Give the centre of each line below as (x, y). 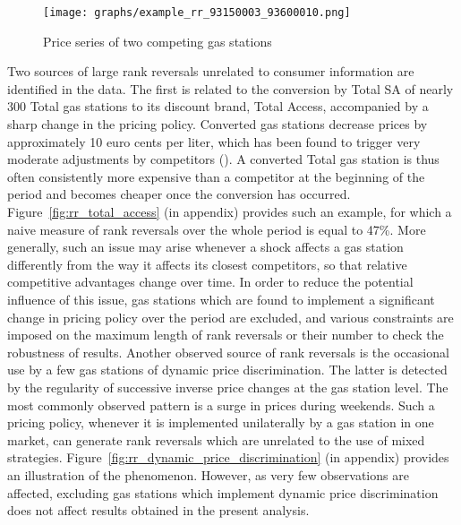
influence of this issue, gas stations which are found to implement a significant (221, 299)
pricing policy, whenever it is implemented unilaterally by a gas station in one (221, 422)
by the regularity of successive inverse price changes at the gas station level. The (228, 387)
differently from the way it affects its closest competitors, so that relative (207, 264)
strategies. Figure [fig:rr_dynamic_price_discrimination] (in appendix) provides (228, 457)
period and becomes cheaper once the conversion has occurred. (179, 194)
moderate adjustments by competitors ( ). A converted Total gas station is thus (223, 159)
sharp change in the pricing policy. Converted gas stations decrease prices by (218, 124)
